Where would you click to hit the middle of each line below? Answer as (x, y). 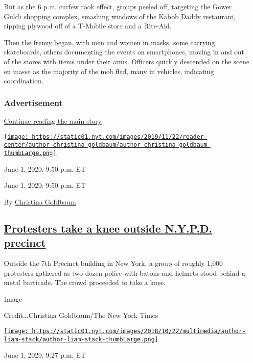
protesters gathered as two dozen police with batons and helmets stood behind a (125, 272)
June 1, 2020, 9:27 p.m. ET (45, 355)
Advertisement (34, 102)
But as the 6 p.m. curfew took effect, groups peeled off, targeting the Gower (118, 6)
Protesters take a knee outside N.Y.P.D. (108, 228)
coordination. (24, 81)
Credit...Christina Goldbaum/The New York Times (81, 315)
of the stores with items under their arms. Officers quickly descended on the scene (127, 61)
